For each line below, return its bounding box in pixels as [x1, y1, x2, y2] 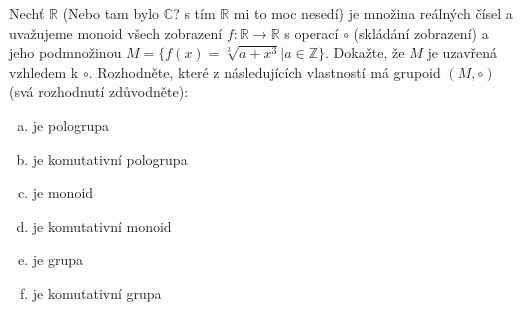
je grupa [32, 249, 84, 270]
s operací [284, 22, 339, 43]
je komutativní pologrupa [32, 148, 188, 169]
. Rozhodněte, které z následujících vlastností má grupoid [88, 61, 441, 82]
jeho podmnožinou [9, 42, 122, 63]
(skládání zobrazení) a [353, 22, 489, 43]
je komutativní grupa [32, 282, 162, 303]
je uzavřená [427, 42, 498, 63]
